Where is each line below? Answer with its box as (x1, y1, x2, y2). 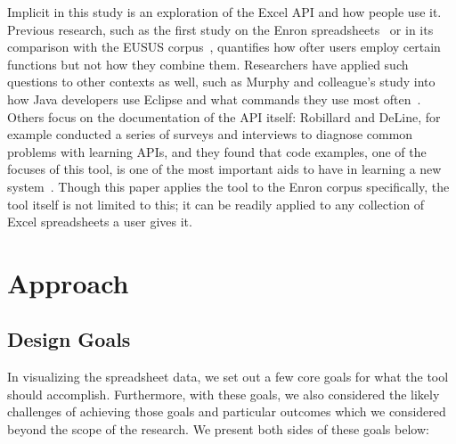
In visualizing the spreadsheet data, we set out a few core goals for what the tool (7, 367, 449, 386)
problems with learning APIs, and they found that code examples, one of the (7, 142, 427, 160)
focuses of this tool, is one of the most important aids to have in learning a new (7, 160, 442, 178)
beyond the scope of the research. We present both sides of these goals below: (7, 420, 429, 439)
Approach (7, 264, 129, 300)
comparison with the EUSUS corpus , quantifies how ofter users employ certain (7, 37, 441, 56)
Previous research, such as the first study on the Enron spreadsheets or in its (7, 20, 434, 38)
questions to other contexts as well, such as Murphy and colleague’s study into (7, 72, 436, 91)
